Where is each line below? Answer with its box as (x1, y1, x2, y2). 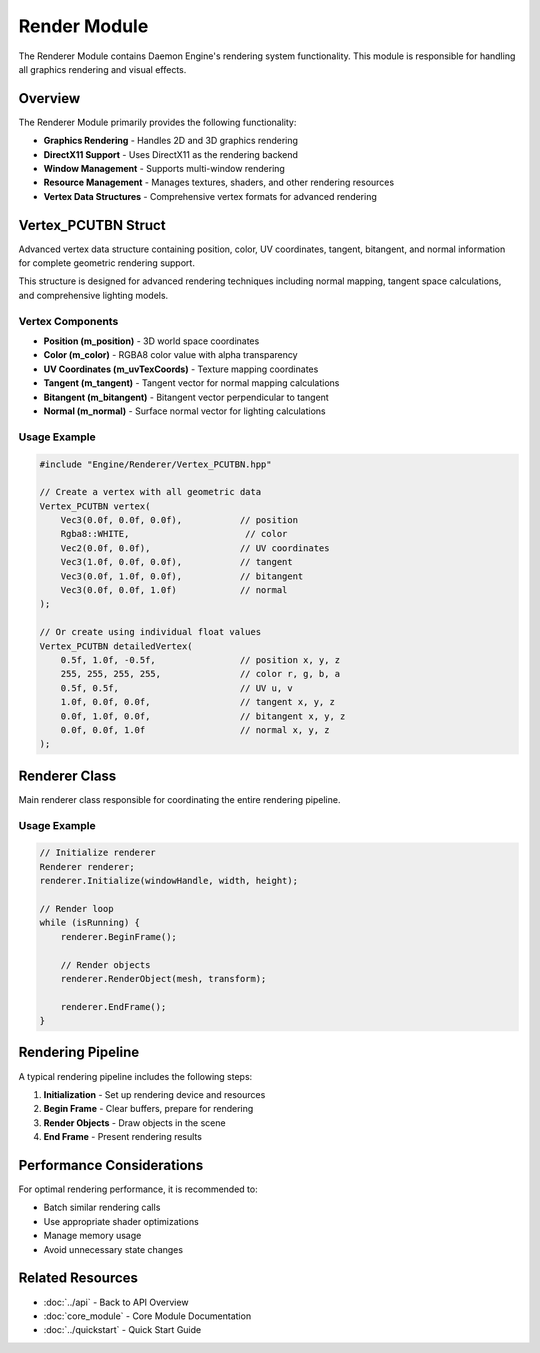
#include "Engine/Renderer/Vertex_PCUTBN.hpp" (39, 458, 272, 470)
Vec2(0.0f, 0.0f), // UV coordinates (60, 542, 330, 554)
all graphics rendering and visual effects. (18, 63, 187, 75)
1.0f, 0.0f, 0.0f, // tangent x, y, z (60, 696, 335, 708)
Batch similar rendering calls (43, 1201, 161, 1214)
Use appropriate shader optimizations (43, 1215, 199, 1227)
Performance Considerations (18, 1156, 204, 1174)
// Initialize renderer (39, 847, 157, 859)
